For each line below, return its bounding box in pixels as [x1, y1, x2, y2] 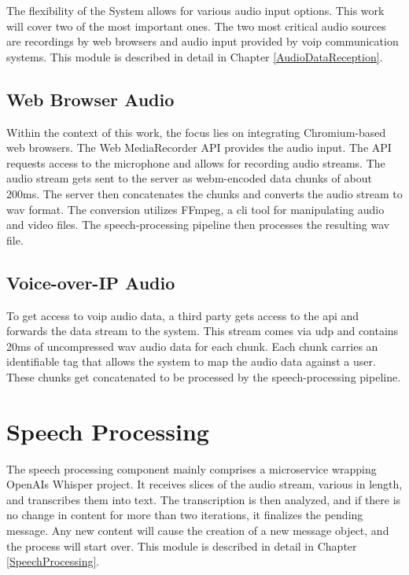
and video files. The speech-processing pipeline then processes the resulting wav [6, 216, 390, 233]
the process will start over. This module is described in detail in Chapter [6, 537, 357, 554]
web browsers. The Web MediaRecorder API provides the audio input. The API [6, 139, 392, 156]
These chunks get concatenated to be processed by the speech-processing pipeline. [6, 368, 401, 385]
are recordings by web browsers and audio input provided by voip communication [6, 33, 399, 50]
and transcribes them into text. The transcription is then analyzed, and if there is [6, 491, 401, 507]
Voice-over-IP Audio [6, 270, 175, 294]
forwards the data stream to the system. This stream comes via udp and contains [6, 323, 399, 339]
